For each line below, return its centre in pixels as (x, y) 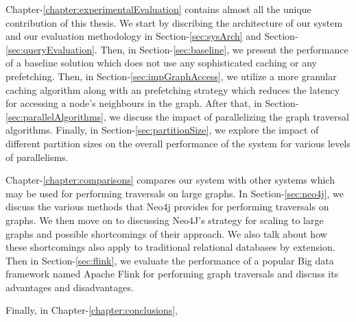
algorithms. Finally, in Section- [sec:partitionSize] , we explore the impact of (162, 130)
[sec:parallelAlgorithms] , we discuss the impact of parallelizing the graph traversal (177, 116)
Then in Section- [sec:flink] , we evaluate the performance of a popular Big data (170, 260)
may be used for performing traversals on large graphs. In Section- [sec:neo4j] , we (175, 193)
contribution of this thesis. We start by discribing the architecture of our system (174, 22)
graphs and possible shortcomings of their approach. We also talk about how (166, 233)
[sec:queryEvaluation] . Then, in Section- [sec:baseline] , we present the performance (177, 49)
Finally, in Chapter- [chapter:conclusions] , (92, 310)
